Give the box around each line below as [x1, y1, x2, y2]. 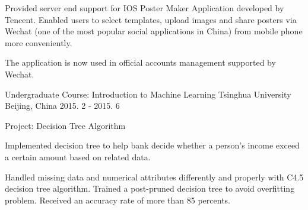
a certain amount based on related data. [5, 150, 151, 163]
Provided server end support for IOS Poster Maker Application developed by [5, 2, 284, 14]
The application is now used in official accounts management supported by [5, 56, 276, 69]
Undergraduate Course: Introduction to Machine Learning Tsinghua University [5, 88, 291, 100]
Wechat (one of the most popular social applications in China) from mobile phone [5, 25, 303, 37]
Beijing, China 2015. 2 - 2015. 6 [5, 99, 120, 112]
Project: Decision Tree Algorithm [5, 119, 126, 131]
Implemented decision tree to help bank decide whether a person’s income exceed [5, 139, 300, 151]
